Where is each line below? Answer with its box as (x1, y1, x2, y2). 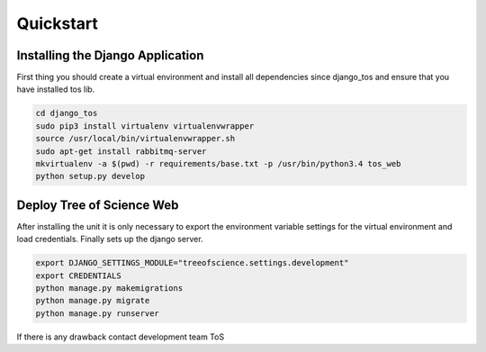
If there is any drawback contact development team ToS (16, 331, 225, 342)
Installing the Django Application (16, 48, 204, 63)
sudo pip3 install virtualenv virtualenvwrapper (35, 121, 255, 131)
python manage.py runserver (35, 308, 159, 319)
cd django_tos (35, 108, 98, 119)
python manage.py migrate (35, 295, 150, 306)
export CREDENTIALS (35, 270, 121, 281)
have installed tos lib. (16, 84, 95, 95)
